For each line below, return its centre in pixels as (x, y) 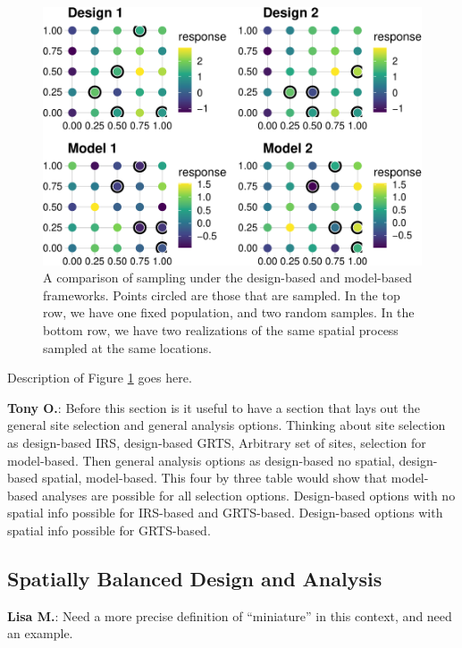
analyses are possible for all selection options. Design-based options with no (248, 495)
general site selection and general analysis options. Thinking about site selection (227, 425)
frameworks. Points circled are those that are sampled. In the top (222, 295)
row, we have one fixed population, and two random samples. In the (229, 312)
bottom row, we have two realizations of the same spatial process (221, 330)
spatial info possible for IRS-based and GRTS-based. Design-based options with (225, 513)
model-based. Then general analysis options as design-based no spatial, (201, 460)
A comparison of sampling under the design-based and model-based (228, 278)
